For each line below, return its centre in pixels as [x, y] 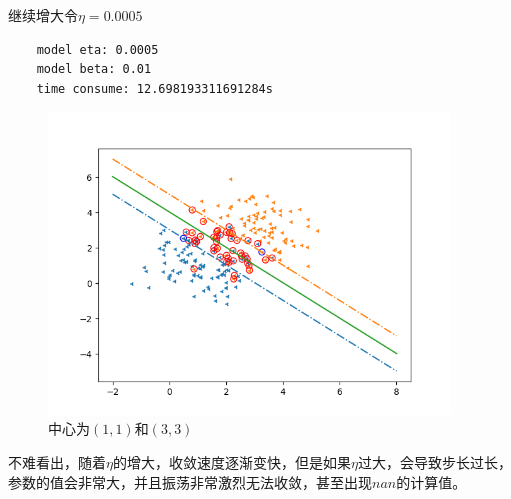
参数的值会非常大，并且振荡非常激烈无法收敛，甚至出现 [190, 481]
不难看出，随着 [57, 461]
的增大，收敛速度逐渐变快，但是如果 [231, 461]
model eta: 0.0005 [97, 49]
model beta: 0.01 [94, 69]
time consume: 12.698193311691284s [154, 88]
